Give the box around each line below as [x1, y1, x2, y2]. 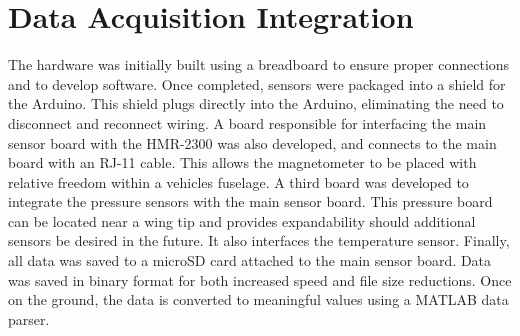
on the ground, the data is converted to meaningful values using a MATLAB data [8, 289, 509, 310]
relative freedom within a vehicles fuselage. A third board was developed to [8, 171, 469, 192]
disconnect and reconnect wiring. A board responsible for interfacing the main [8, 112, 487, 133]
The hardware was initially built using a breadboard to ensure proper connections [8, 54, 510, 75]
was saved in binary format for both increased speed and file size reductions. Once [8, 269, 512, 290]
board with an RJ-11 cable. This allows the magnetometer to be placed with [8, 152, 477, 173]
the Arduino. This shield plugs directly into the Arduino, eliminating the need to [8, 93, 504, 114]
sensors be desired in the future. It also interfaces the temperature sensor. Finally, [8, 230, 510, 251]
